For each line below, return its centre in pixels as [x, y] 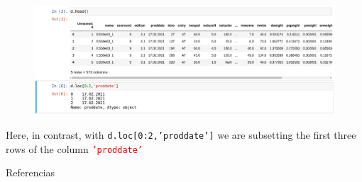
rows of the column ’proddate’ [75, 148]
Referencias [31, 172]
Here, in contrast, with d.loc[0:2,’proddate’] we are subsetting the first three [181, 135]
